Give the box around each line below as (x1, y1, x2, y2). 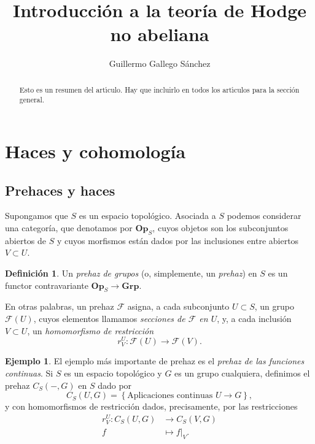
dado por (98, 378, 132, 391)
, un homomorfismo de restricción (27, 324, 154, 337)
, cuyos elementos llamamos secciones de (33, 312, 185, 324)
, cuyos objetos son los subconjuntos (152, 221, 289, 234)
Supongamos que (5, 209, 68, 222)
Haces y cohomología (5, 139, 186, 164)
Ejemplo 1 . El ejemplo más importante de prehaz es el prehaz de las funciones (5, 354, 305, 367)
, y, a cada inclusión (217, 312, 292, 324)
